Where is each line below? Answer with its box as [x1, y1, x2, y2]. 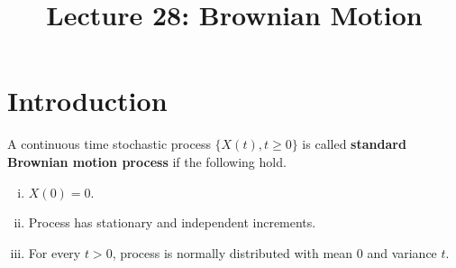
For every [28, 243, 81, 262]
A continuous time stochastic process [7, 134, 211, 153]
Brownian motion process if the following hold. [7, 152, 287, 171]
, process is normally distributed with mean [112, 243, 353, 262]
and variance [367, 243, 437, 262]
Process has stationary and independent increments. [28, 213, 316, 232]
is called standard [302, 134, 406, 153]
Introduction [7, 82, 168, 119]
